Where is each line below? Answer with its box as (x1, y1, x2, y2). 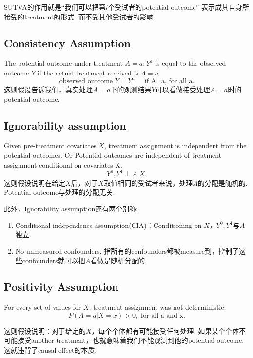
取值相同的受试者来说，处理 (104, 177, 193, 188)
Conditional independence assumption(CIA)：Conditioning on (15, 220, 202, 230)
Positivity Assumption (4, 279, 119, 294)
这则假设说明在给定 (4, 177, 65, 188)
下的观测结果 (110, 84, 152, 94)
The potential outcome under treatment (4, 58, 123, 68)
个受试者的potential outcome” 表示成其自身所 (108, 2, 250, 12)
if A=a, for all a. (144, 78, 195, 85)
